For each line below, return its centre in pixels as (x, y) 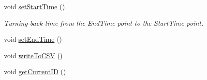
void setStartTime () (35, 6)
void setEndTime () (33, 39)
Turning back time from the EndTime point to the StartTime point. (104, 23)
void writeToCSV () (33, 55)
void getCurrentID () (35, 72)
